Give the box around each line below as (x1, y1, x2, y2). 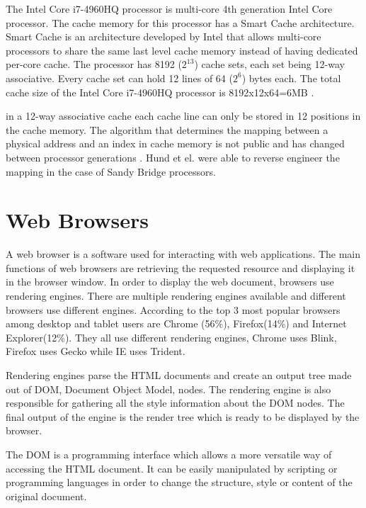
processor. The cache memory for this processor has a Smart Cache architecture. (6, 15, 355, 30)
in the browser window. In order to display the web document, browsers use (6, 274, 334, 289)
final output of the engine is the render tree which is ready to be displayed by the (6, 409, 360, 424)
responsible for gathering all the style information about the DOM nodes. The (6, 395, 345, 410)
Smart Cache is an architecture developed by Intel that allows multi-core (6, 29, 321, 44)
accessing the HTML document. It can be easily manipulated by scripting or (6, 461, 338, 475)
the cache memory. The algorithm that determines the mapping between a (6, 122, 328, 137)
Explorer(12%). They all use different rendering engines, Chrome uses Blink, (6, 329, 337, 344)
